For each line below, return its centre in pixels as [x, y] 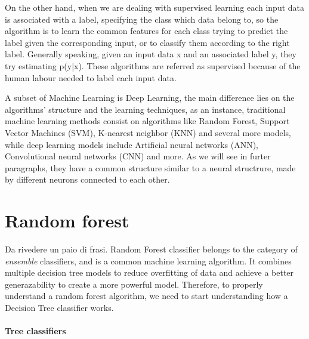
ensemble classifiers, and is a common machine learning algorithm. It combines [148, 261]
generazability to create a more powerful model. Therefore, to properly [134, 284]
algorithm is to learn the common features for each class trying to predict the [146, 31]
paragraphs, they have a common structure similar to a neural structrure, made [150, 167]
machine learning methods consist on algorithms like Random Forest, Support [147, 121]
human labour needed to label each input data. [91, 77]
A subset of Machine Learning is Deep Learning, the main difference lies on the [150, 98]
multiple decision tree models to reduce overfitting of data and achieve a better [149, 272]
